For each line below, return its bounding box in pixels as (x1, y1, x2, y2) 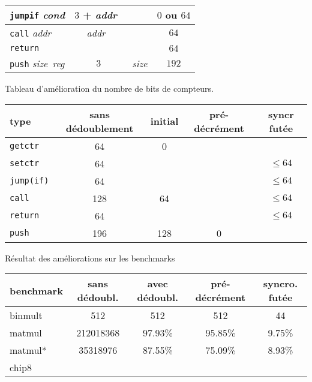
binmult (10, 308, 43, 323)
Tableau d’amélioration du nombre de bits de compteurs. (5, 82, 214, 94)
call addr (10, 26, 52, 40)
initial (150, 114, 179, 128)
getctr (10, 141, 40, 151)
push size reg (10, 56, 65, 70)
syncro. (263, 276, 298, 291)
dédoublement (65, 121, 134, 135)
